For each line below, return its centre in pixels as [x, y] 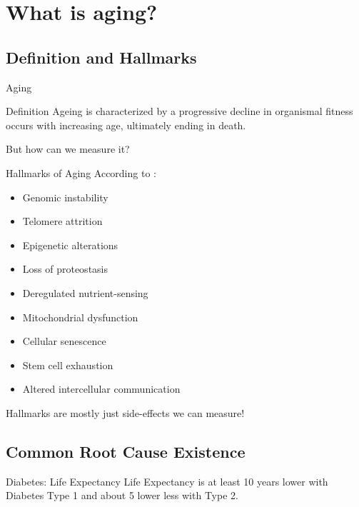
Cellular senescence [64, 341]
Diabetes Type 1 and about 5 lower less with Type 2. [122, 495]
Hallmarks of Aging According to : [81, 172]
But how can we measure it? [68, 149]
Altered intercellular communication [101, 389]
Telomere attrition [62, 221]
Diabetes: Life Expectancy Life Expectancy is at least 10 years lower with [167, 481]
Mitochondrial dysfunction [80, 317]
